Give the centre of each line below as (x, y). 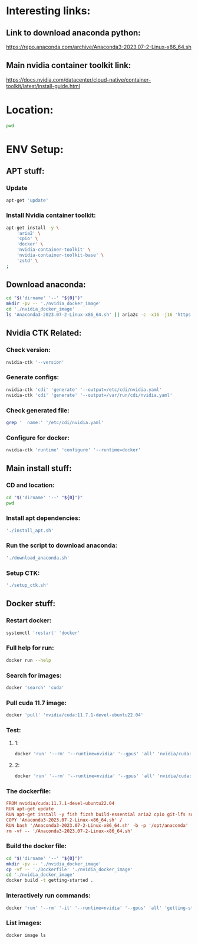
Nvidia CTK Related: (44, 333)
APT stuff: (25, 171)
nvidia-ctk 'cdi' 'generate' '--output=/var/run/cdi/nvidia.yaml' (89, 395)
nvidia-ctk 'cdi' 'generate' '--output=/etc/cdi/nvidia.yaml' (84, 389)
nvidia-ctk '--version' (35, 362)
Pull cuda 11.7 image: (36, 703)
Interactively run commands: (48, 895)
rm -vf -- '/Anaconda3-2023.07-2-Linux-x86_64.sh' (70, 831)
